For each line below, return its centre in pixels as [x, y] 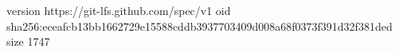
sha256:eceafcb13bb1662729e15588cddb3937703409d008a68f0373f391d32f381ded [199, 26]
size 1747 [28, 41]
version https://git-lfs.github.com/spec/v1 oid [119, 10]
